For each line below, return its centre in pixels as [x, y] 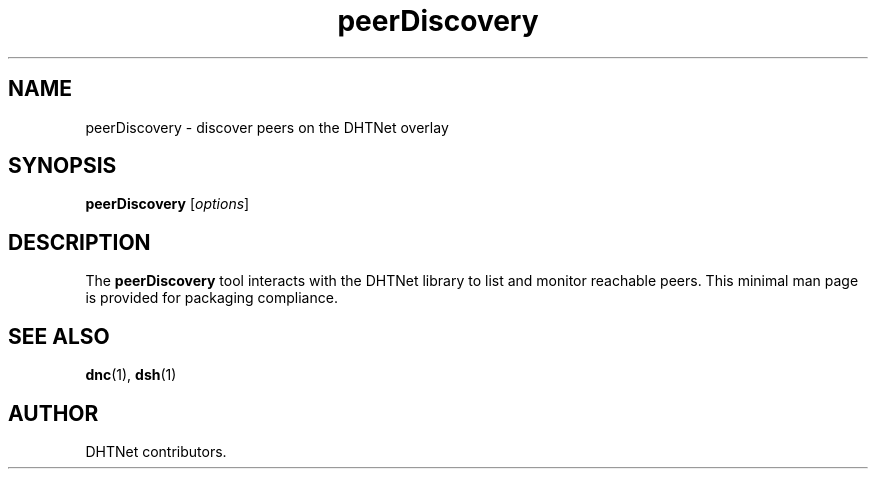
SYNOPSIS [62, 166]
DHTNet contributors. [156, 451]
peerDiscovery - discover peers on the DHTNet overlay [267, 127]
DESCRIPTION [79, 242]
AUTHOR [53, 413]
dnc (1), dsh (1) [131, 375]
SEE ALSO [59, 336]
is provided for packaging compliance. [211, 298]
